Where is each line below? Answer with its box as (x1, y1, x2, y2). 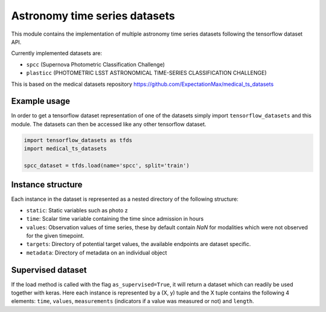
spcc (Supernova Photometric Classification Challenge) (26, 60, 165, 68)
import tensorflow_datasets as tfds (24, 137, 133, 143)
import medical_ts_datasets (24, 145, 107, 152)
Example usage (11, 96, 71, 106)
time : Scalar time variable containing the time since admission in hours (26, 215, 204, 223)
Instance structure (11, 180, 83, 190)
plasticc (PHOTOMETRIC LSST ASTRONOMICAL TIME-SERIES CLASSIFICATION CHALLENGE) (26, 70, 267, 77)
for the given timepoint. (26, 232, 85, 239)
